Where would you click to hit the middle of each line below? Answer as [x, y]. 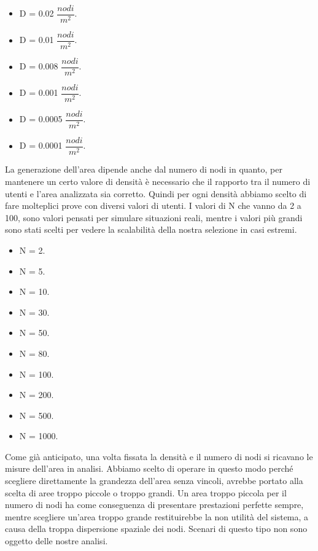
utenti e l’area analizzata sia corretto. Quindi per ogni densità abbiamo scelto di [156, 193]
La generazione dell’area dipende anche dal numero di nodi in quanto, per [144, 169]
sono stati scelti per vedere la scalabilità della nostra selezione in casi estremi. [151, 229]
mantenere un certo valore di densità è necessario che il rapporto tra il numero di [158, 181]
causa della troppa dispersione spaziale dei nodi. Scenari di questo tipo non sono [156, 529]
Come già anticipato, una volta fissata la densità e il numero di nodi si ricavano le [159, 456]
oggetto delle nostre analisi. [56, 541]
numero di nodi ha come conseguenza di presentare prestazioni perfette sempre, [154, 505]
